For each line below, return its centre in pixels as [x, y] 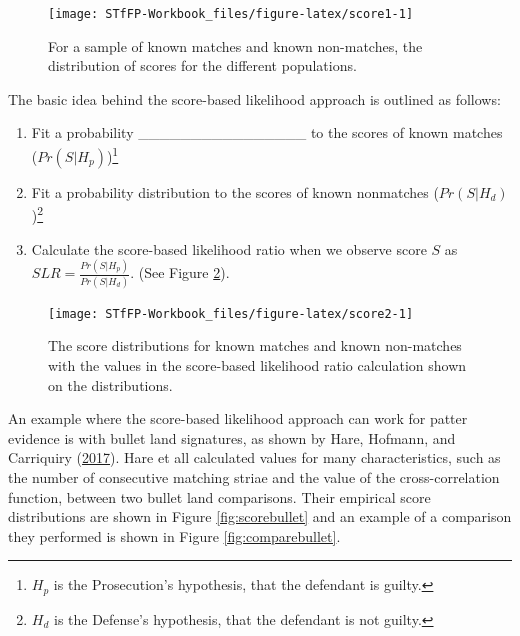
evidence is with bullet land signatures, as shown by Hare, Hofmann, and [232, 437]
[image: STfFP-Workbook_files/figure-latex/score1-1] [231, 14]
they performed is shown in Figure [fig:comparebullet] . [174, 535]
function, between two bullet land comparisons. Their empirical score [219, 496]
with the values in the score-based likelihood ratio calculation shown [257, 365]
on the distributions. [110, 384]
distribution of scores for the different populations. [202, 65]
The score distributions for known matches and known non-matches [255, 345]
